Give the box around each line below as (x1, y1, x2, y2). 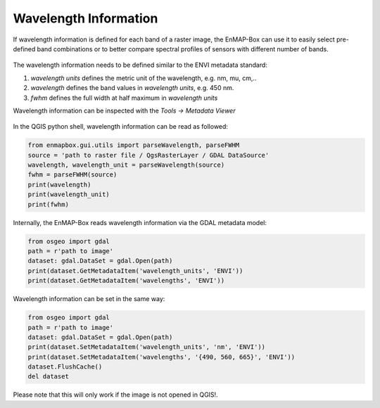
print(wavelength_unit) (27, 191, 110, 198)
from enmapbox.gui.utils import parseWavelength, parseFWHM (27, 141, 240, 149)
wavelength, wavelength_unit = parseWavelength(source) (27, 161, 225, 169)
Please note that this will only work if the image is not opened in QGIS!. (13, 390, 218, 399)
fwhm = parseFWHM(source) (27, 171, 118, 179)
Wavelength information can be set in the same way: (13, 295, 165, 303)
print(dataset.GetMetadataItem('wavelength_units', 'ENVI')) (27, 267, 243, 274)
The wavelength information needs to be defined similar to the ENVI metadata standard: (13, 60, 267, 70)
